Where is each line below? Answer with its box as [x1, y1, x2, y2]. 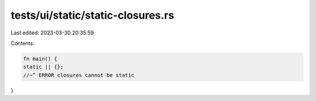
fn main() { [23, 55, 58, 62]
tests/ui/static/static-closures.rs [11, 9, 174, 22]
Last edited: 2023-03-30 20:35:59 [11, 29, 94, 36]
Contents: [11, 40, 35, 47]
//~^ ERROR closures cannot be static [23, 72, 135, 78]
